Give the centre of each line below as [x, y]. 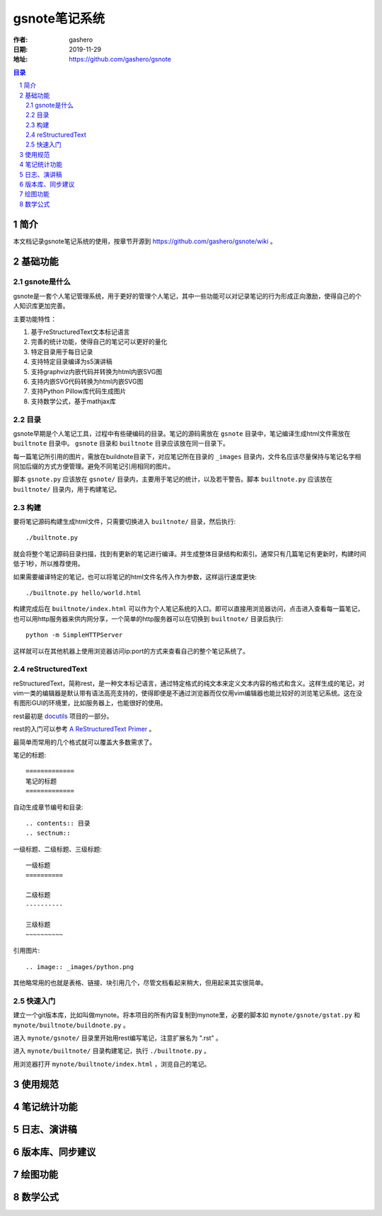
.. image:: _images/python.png [80, 967]
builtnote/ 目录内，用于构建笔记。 [67, 489]
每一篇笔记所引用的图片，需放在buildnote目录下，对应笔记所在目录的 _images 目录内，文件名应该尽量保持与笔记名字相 [187, 456]
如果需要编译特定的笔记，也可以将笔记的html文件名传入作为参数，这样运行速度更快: [135, 577]
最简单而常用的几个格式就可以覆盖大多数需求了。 [84, 742]
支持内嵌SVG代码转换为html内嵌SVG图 [87, 381]
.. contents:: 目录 [58, 823]
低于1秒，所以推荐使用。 [48, 564]
